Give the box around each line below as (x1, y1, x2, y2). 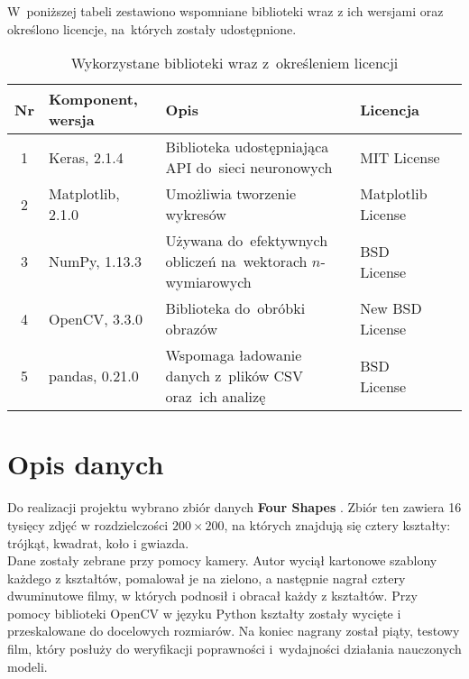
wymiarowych (165, 271, 252, 293)
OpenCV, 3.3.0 (48, 307, 143, 329)
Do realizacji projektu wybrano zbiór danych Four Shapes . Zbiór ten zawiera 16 (7, 498, 462, 517)
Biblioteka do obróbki (165, 298, 306, 319)
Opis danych (7, 445, 164, 482)
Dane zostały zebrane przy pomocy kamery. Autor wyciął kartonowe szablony (7, 551, 437, 570)
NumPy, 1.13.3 (48, 251, 142, 272)
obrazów (165, 318, 217, 340)
